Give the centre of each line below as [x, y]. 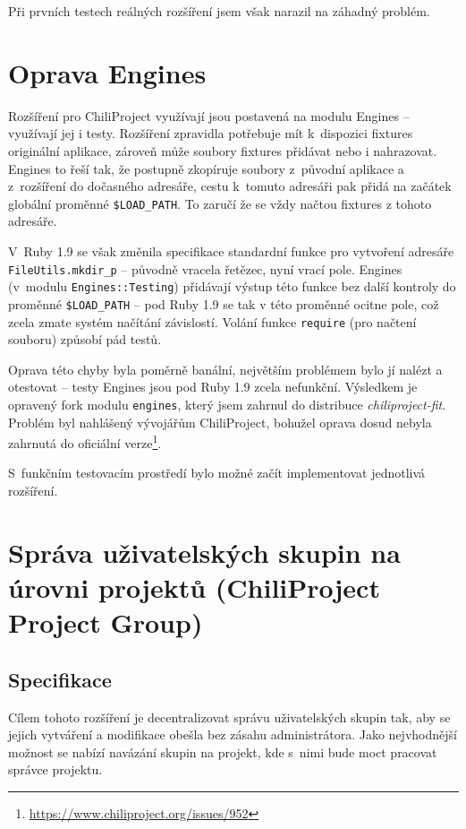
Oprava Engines [107, 72]
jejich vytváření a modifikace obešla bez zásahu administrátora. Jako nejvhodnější [233, 734]
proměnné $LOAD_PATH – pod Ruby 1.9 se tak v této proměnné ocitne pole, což [224, 303]
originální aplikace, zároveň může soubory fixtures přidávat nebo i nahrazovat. [223, 150]
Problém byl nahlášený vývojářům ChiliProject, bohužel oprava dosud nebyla [220, 422]
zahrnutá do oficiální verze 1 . [85, 441]
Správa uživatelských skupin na [204, 552]
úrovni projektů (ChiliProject [194, 587]
